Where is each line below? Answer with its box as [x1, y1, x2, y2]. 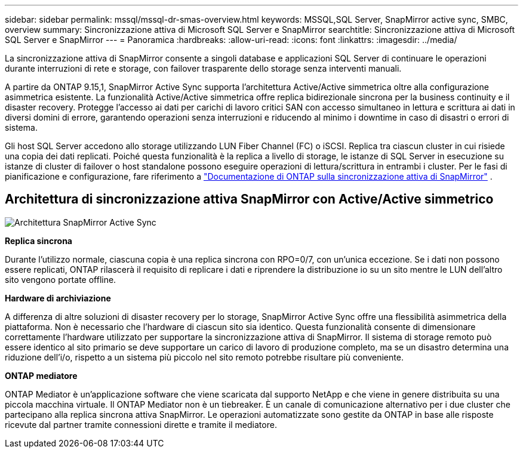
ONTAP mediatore [5, 370, 78, 381]
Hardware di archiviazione [5, 292, 111, 303]
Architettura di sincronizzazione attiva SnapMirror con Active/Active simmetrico [5, 192, 494, 207]
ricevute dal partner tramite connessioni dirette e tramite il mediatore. [5, 419, 277, 430]
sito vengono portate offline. [5, 274, 116, 285]
